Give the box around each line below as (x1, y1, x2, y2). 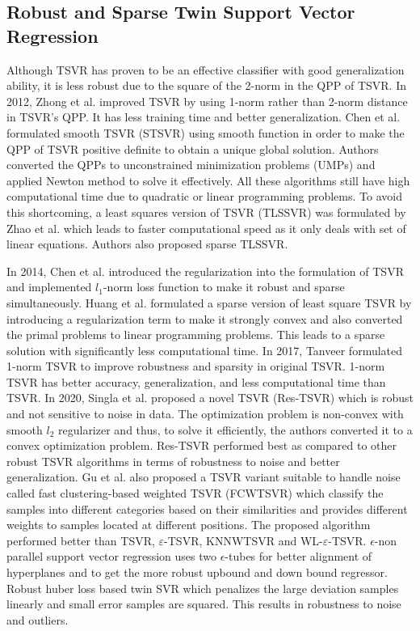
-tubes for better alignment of (225, 548, 372, 565)
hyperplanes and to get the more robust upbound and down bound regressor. (6, 564, 388, 580)
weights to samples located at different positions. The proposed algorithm (6, 516, 371, 533)
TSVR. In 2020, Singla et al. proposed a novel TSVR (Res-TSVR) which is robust (6, 389, 414, 406)
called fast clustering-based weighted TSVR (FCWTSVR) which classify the (6, 485, 384, 502)
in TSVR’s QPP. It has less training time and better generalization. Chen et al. (6, 108, 401, 125)
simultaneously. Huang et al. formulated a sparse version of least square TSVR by (6, 294, 412, 311)
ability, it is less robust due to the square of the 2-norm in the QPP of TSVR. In (6, 77, 406, 94)
